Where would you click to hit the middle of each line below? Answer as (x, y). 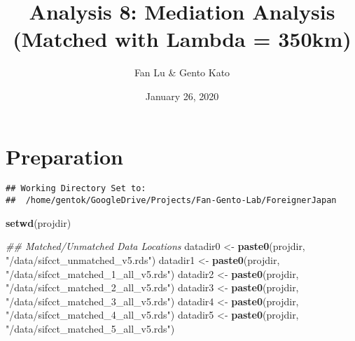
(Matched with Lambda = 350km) (182, 39)
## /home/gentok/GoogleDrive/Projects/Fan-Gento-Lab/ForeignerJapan (171, 201)
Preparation (64, 156)
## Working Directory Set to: (76, 189)
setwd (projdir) (39, 222)
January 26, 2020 (182, 96)
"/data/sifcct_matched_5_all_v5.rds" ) (90, 328)
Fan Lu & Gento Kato (182, 72)
